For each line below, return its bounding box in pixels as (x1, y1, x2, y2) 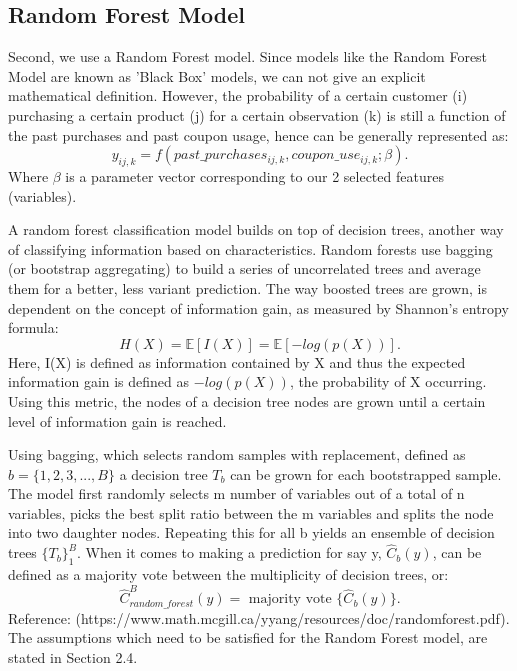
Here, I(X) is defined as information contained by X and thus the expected (8, 351, 466, 372)
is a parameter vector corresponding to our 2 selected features (65, 165, 444, 186)
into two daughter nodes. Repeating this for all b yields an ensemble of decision (8, 522, 495, 543)
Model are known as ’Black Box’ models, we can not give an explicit (8, 65, 426, 86)
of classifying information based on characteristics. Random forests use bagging (8, 238, 493, 259)
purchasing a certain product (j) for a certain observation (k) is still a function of (8, 104, 506, 125)
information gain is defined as (8, 371, 190, 392)
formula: (8, 317, 59, 338)
